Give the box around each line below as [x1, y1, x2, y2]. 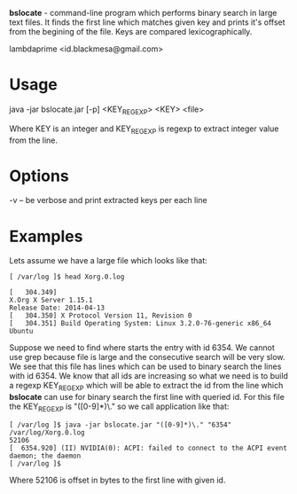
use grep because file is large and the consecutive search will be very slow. [9, 352, 285, 363]
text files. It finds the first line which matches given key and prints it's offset [9, 17, 285, 27]
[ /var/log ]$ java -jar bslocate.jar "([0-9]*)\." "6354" [9, 420, 232, 429]
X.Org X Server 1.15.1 [9, 296, 93, 305]
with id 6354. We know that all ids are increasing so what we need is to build [9, 371, 288, 381]
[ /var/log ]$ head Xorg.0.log [9, 272, 125, 282]
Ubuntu [9, 327, 34, 336]
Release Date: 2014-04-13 [9, 303, 105, 313]
